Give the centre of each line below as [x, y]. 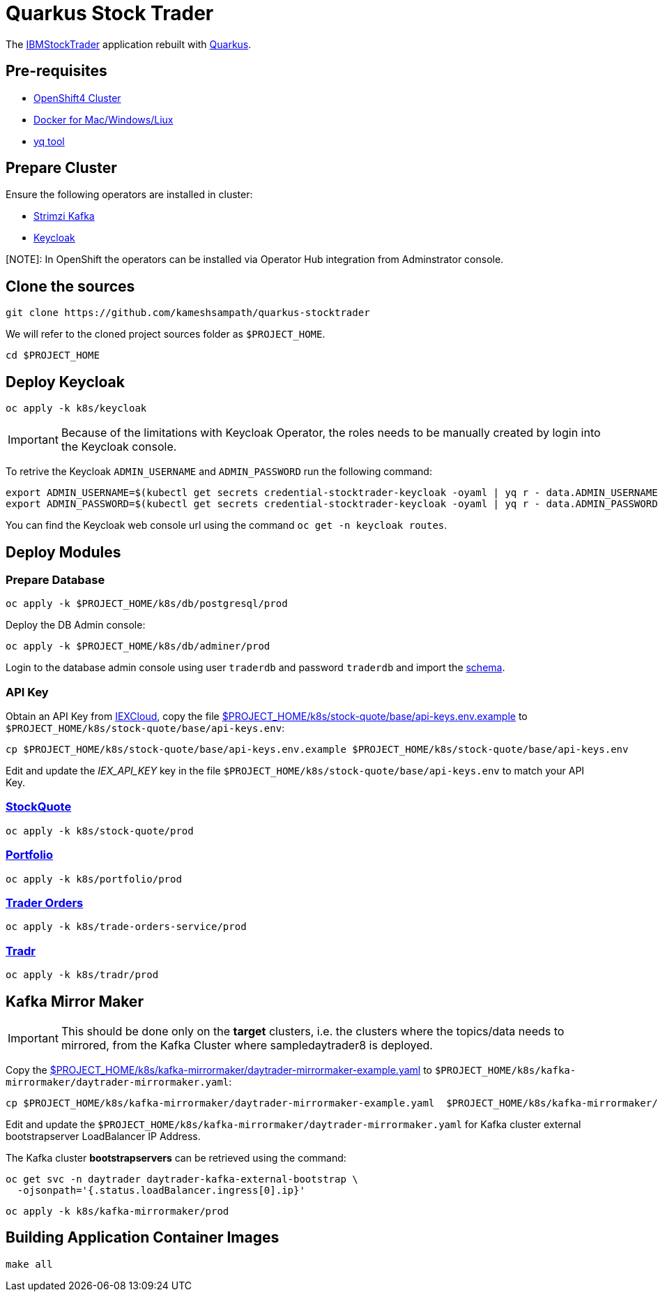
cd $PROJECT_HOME [53, 355]
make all [29, 1264]
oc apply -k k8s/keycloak [76, 408]
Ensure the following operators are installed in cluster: [129, 195]
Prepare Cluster [61, 168]
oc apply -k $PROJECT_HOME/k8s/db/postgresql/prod [147, 604]
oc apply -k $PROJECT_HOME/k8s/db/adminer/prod [138, 646]
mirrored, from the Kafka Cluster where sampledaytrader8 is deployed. [247, 1045]
